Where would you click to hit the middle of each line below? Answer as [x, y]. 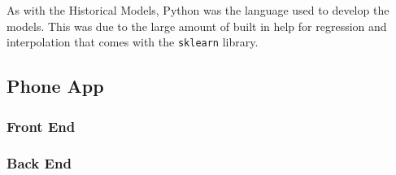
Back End [39, 163]
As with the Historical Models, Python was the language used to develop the [198, 10]
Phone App [55, 86]
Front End [41, 126]
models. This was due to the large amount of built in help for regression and [197, 26]
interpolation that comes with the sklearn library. [133, 42]
